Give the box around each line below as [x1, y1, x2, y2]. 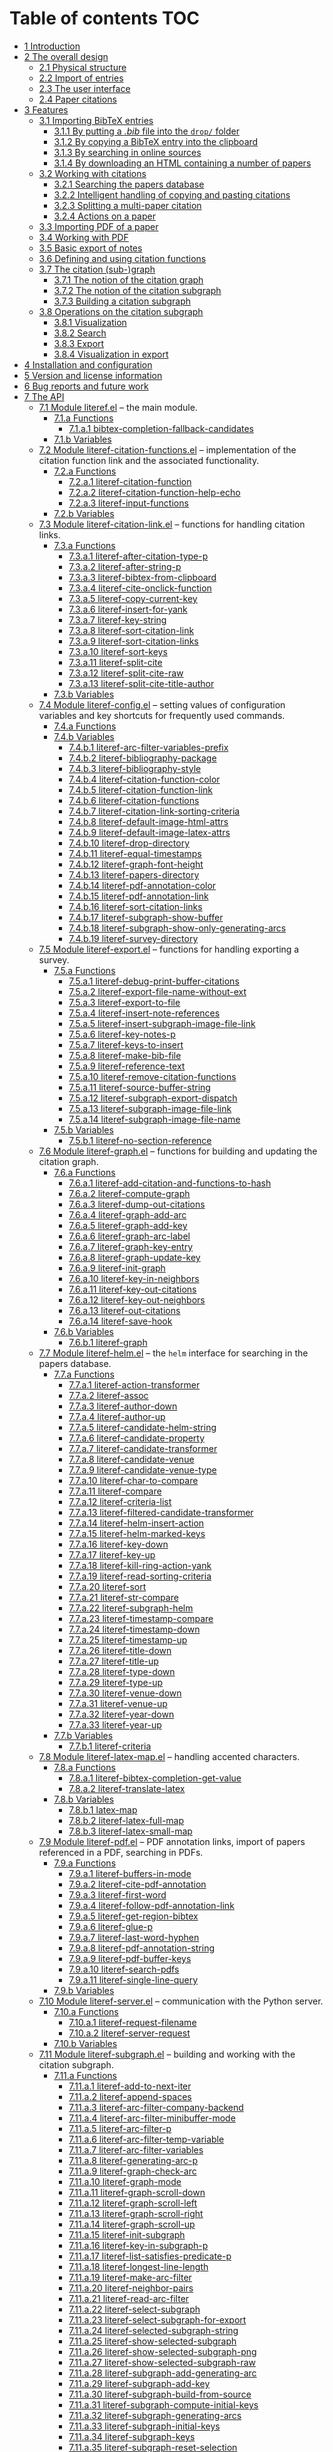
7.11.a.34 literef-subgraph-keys [68, 2430, 196, 2442]
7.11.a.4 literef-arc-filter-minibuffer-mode [68, 2112, 236, 2124]
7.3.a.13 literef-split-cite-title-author [68, 677, 215, 689]
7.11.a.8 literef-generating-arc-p [68, 2154, 199, 2166]
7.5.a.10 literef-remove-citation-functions [68, 1070, 237, 1082]
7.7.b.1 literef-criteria [68, 1740, 152, 1752]
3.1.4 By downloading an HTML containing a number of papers [53, 157, 312, 169]
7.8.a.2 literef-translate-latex [68, 1782, 186, 1794]
